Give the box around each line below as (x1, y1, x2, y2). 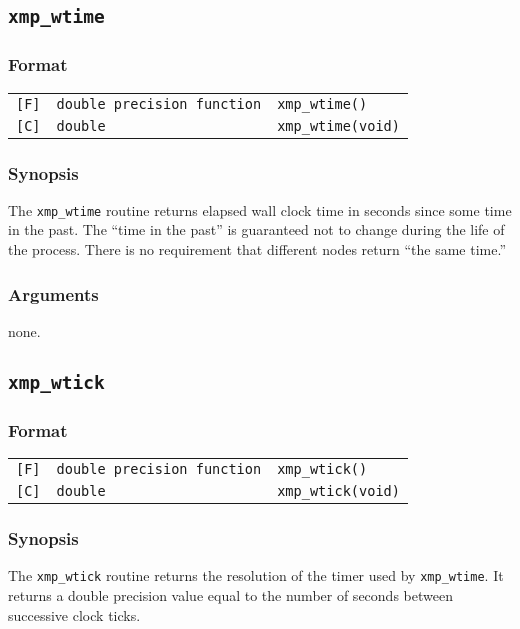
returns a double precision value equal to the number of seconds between (8, 584, 453, 605)
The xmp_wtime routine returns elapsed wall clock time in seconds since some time (8, 199, 512, 220)
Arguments (8, 281, 99, 306)
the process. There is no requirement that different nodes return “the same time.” (8, 239, 506, 260)
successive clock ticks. (8, 604, 141, 625)
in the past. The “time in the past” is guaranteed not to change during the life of (8, 219, 505, 240)
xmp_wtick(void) (277, 483, 400, 500)
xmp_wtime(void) (277, 117, 400, 134)
